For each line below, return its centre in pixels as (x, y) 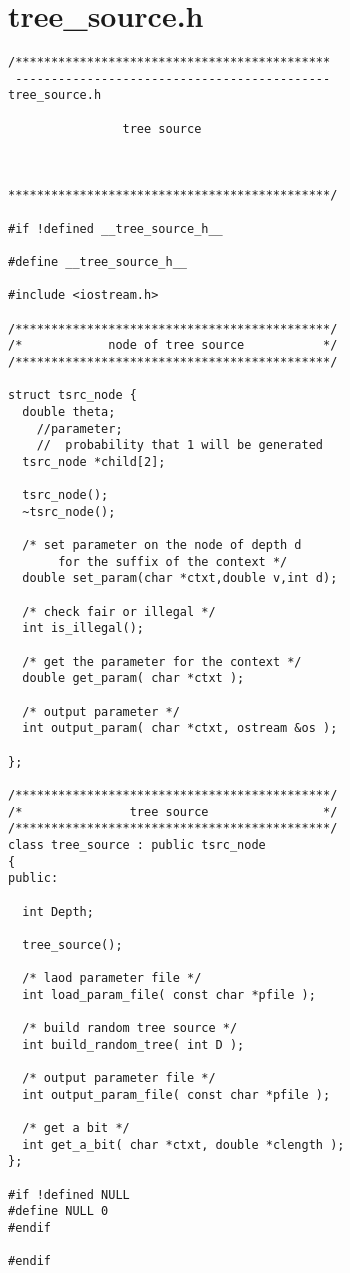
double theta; (69, 411)
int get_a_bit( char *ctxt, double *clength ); (183, 1144)
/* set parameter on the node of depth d (162, 545)
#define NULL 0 (58, 1211)
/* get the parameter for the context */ (162, 661)
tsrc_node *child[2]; (94, 461)
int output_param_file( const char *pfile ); (176, 1094)
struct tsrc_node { (72, 395)
